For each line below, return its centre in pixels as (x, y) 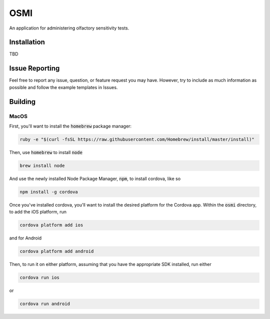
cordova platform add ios (51, 225)
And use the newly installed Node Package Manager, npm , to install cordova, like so (95, 178)
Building (22, 102)
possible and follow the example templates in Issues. (63, 87)
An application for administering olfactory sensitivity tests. (69, 28)
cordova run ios (40, 278)
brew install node (42, 165)
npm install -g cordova (49, 192)
